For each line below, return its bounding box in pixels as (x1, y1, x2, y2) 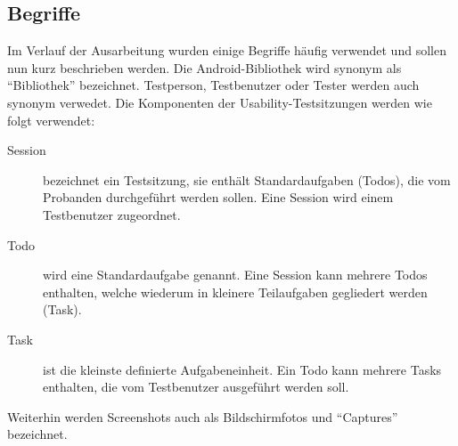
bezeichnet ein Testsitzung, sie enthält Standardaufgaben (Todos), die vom (43, 170, 451, 189)
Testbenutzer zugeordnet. (43, 205, 181, 223)
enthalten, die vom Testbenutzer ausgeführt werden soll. (43, 377, 349, 396)
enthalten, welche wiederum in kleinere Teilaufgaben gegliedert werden (43, 282, 428, 301)
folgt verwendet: (7, 110, 95, 129)
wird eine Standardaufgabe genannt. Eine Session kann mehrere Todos (43, 265, 428, 284)
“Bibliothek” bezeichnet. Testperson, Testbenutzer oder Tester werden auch (7, 76, 420, 94)
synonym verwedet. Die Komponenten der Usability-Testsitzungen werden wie (7, 93, 432, 111)
